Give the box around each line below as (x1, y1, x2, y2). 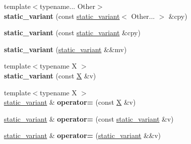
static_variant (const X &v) (4, 70, 96, 80)
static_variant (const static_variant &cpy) (4, 27, 141, 38)
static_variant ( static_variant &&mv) (4, 44, 127, 54)
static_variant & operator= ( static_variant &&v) (4, 130, 161, 141)
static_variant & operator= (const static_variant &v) (4, 113, 174, 124)
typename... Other (40, 1, 95, 11)
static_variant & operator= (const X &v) (4, 97, 136, 107)
